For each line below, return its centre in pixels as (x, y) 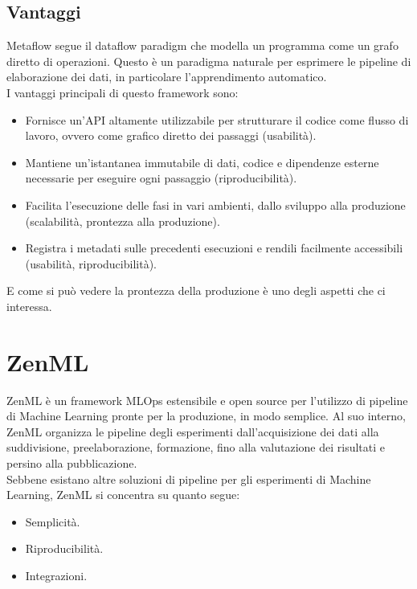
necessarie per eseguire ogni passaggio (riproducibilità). (161, 178)
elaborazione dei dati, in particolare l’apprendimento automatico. (167, 77)
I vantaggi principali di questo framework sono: (123, 92)
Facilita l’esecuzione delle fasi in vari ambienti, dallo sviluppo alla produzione (215, 205)
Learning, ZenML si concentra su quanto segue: (123, 495)
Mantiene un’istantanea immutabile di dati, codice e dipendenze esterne (202, 162)
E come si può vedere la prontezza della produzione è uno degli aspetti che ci (196, 290)
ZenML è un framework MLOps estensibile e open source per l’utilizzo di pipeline (207, 400)
